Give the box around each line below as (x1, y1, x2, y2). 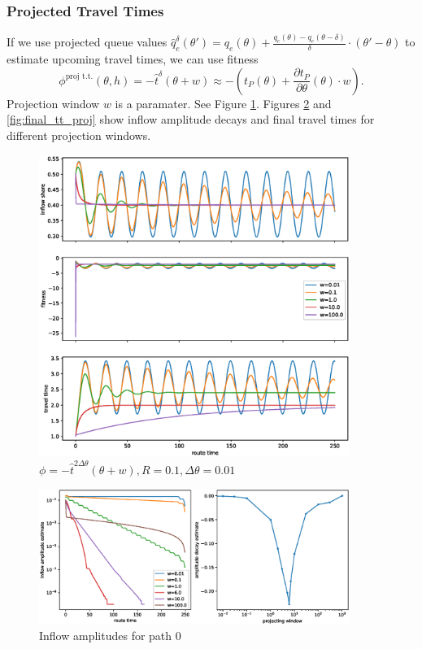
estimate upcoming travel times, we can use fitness (7, 50, 259, 68)
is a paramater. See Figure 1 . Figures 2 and (115, 94, 332, 111)
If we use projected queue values (7, 33, 167, 50)
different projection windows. (7, 127, 151, 143)
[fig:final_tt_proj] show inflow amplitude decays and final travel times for (7, 111, 375, 128)
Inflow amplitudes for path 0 (39, 627, 181, 644)
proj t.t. (65, 72, 94, 81)
